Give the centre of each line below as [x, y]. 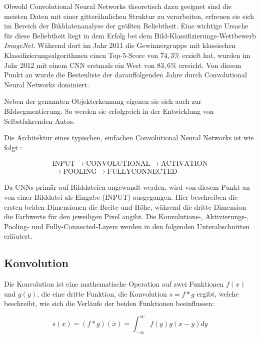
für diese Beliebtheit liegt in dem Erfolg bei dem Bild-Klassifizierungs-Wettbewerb [130, 35]
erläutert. [18, 236]
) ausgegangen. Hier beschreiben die [183, 196]
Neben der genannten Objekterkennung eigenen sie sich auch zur [103, 101]
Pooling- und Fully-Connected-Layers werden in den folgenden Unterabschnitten [127, 226]
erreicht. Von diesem [210, 65]
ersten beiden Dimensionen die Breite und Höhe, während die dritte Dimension [125, 206]
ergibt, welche [218, 293]
